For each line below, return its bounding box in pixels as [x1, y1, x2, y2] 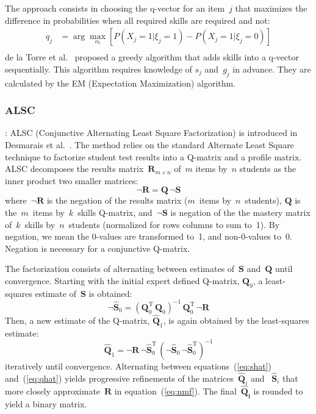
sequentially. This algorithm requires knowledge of [5, 62, 192, 75]
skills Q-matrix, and [77, 206, 153, 219]
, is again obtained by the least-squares [163, 314, 309, 327]
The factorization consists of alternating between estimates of [5, 262, 235, 275]
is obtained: [88, 287, 132, 299]
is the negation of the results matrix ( [46, 194, 188, 207]
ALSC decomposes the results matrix [5, 162, 144, 175]
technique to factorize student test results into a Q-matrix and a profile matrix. [5, 150, 302, 163]
